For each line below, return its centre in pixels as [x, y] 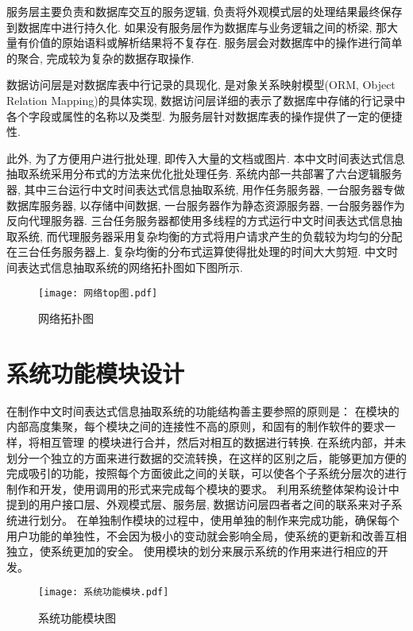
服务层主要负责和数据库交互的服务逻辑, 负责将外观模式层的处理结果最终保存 [205, 11]
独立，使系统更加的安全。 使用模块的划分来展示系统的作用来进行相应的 [192, 551]
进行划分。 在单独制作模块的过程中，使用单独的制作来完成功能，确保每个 [208, 520]
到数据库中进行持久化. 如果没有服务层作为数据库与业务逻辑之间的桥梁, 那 [197, 27]
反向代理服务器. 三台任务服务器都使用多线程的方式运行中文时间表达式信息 [199, 221]
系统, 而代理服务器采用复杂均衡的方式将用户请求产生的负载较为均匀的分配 [210, 236]
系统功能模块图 [77, 618]
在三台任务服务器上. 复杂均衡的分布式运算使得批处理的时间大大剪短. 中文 [197, 252]
